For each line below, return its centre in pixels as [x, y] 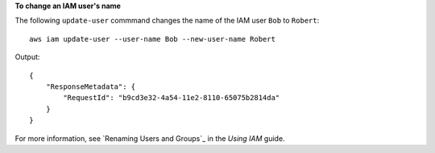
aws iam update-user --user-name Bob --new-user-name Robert [152, 39]
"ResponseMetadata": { [91, 87]
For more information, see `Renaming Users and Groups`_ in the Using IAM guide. [150, 138]
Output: [27, 57]
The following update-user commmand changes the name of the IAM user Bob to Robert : [167, 21]
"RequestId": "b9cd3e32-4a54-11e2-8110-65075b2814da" [172, 98]
